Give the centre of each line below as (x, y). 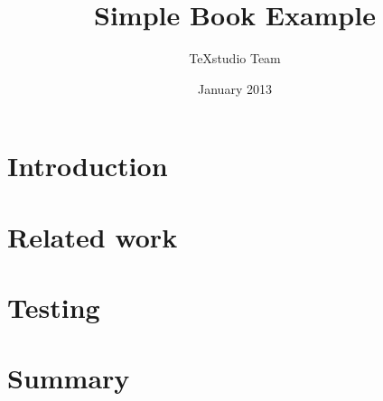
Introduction (88, 166)
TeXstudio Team (235, 58)
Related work (93, 236)
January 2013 (235, 88)
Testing (54, 308)
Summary (69, 378)
